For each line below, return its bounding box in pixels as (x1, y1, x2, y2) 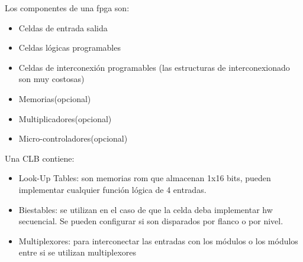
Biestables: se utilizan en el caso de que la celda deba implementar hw (18, 203, 273, 215)
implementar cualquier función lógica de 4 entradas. (18, 183, 207, 195)
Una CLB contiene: (5, 152, 75, 164)
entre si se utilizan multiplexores (18, 246, 137, 258)
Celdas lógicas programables (18, 41, 121, 54)
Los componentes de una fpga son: (5, 2, 130, 14)
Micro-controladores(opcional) (18, 132, 128, 145)
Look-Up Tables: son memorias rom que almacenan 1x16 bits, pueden (18, 172, 271, 184)
